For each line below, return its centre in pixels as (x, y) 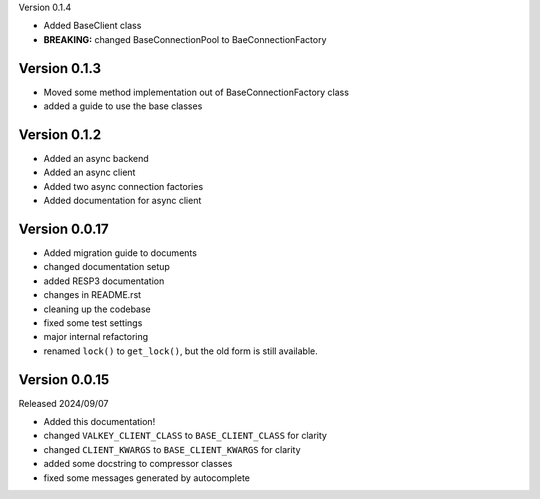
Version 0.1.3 (60, 68)
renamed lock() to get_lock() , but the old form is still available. (181, 351)
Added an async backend (96, 158)
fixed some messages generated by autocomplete (146, 477)
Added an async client (89, 172)
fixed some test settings (93, 323)
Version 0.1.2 (60, 134)
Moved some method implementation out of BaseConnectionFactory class (196, 92)
